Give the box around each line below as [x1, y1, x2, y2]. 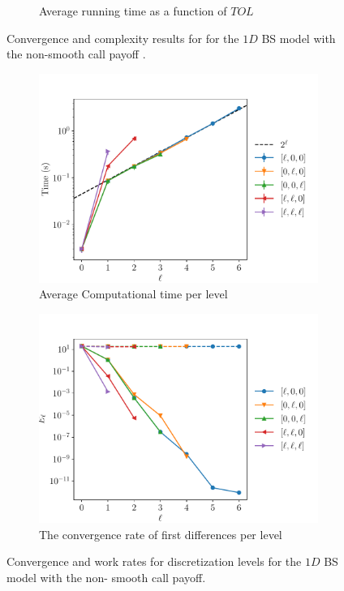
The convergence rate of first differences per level [39, 525, 282, 542]
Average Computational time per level [39, 285, 228, 302]
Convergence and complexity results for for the [6, 29, 239, 46]
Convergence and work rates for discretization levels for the [6, 553, 302, 570]
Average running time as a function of [39, 2, 227, 19]
